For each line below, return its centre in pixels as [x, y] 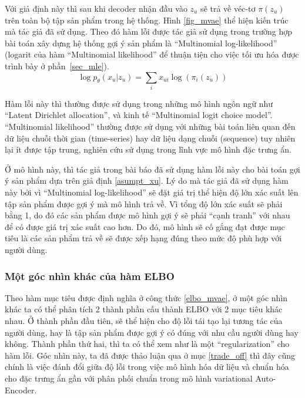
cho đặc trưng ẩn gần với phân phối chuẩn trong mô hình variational [129, 378]
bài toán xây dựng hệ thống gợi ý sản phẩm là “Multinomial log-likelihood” [141, 43]
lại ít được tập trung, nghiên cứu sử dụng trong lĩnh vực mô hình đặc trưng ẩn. [148, 149]
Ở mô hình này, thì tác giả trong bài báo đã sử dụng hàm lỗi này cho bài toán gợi [152, 169]
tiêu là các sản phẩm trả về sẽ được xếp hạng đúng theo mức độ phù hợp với [143, 238]
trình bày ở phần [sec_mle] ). [57, 65]
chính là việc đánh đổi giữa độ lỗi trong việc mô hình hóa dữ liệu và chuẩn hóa [147, 367]
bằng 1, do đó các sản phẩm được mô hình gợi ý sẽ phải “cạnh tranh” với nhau [148, 215]
